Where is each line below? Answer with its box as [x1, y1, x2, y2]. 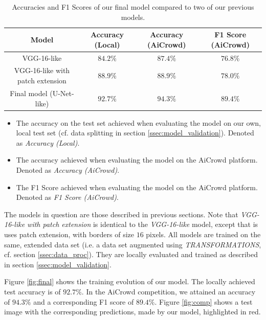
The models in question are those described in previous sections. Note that [4, 209, 238, 219]
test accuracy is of [4, 286, 61, 296]
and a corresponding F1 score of [33, 296, 134, 307]
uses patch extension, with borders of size [4, 228, 135, 239]
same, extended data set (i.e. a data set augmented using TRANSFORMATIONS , [4, 239, 261, 249]
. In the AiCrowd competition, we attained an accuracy [81, 286, 256, 296]
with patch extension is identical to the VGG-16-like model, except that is [27, 219, 258, 230]
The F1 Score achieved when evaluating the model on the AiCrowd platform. [16, 181, 258, 192]
